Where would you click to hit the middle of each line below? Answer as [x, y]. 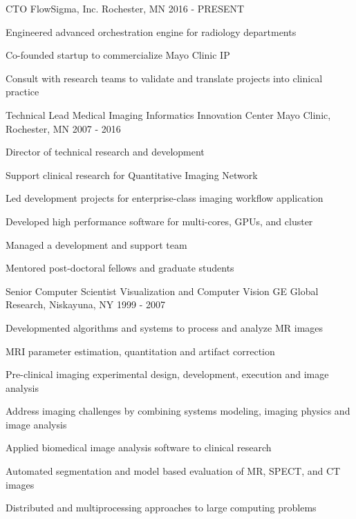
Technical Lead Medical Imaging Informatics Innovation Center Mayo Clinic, [168, 114]
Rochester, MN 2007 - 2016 [63, 128]
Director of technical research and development [105, 152]
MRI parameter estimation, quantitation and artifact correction [140, 351]
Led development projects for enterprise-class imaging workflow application [165, 198]
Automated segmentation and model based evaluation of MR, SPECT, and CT [173, 471]
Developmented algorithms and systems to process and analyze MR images [165, 327]
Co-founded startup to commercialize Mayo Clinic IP [118, 55]
